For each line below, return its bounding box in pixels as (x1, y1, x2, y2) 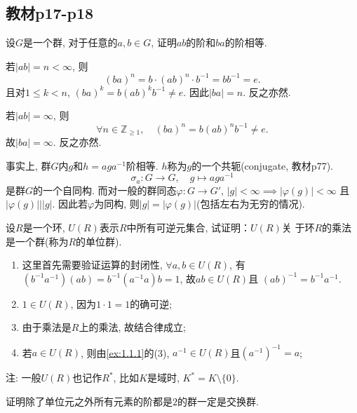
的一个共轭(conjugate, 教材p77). (191, 158, 333, 172)
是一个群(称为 (6, 233, 69, 248)
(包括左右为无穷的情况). (196, 196, 305, 211)
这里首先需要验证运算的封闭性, (22, 257, 163, 272)
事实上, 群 (6, 158, 51, 172)
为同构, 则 (94, 196, 140, 211)
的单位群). (76, 233, 122, 248)
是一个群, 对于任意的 (23, 35, 118, 50)
